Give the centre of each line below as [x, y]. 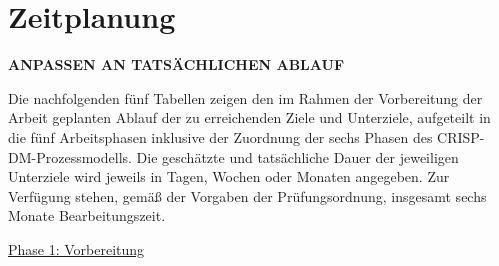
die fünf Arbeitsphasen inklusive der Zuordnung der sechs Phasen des [220, 136]
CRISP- [461, 136]
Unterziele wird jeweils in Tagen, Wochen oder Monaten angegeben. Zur [229, 176]
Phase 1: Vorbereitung [76, 248]
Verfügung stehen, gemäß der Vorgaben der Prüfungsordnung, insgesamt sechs [247, 195]
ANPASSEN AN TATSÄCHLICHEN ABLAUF [176, 64]
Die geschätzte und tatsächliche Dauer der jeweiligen [297, 156]
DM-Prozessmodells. [70, 156]
